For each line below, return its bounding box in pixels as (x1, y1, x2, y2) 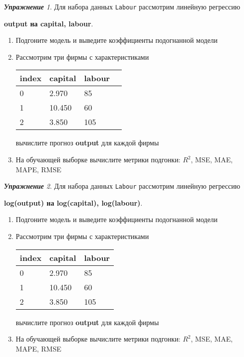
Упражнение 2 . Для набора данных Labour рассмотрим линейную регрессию (4, 181, 241, 191)
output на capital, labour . (4, 18, 93, 28)
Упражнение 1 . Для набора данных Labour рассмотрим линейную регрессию (4, 1, 241, 11)
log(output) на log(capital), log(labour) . (4, 197, 143, 208)
